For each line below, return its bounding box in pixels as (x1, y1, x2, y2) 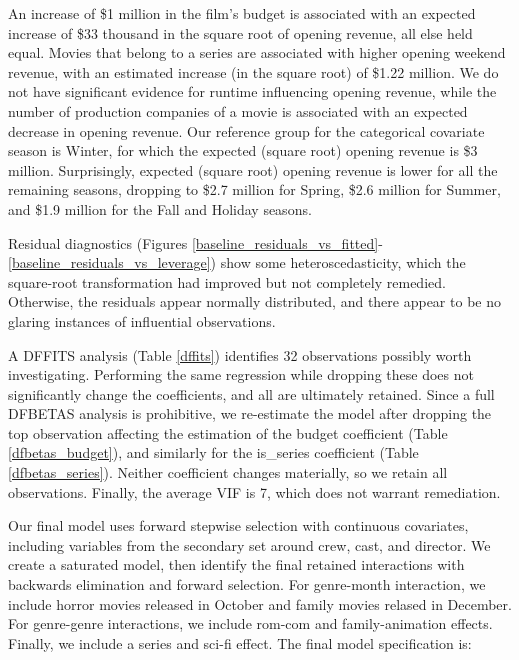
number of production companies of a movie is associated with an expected (8, 100, 468, 121)
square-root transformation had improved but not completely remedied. (8, 271, 446, 292)
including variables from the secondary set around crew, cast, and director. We (8, 534, 491, 555)
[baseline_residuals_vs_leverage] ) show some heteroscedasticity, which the (8, 252, 466, 273)
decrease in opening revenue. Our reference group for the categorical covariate (8, 120, 485, 141)
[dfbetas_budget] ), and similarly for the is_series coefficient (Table (8, 442, 419, 463)
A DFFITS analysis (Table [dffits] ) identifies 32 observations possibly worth (8, 344, 472, 365)
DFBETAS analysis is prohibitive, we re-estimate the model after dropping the (8, 403, 492, 424)
